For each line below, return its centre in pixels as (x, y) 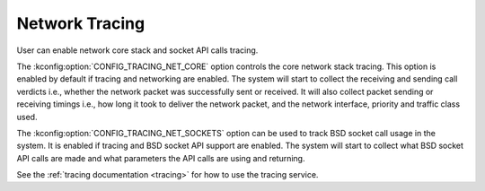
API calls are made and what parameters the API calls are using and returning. (161, 158)
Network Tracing (81, 23)
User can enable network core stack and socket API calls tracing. (137, 50)
